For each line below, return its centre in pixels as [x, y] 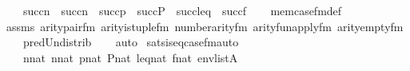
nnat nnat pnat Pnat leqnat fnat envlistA [130, 57]
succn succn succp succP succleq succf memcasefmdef [182, 10]
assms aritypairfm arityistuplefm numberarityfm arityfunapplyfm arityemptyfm [205, 26]
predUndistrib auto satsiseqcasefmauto [131, 42]
